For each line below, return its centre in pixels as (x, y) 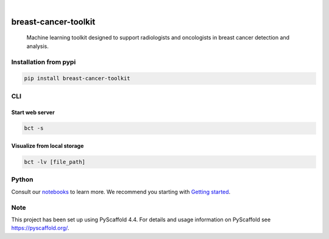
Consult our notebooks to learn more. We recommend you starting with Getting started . (121, 192)
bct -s (34, 128)
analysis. (37, 46)
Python (22, 179)
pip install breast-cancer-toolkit (77, 78)
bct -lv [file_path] (55, 162)
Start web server (33, 112)
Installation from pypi (44, 62)
